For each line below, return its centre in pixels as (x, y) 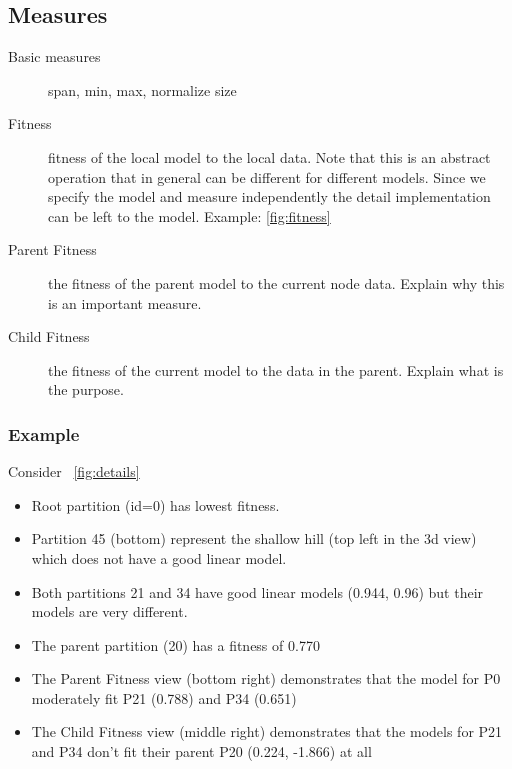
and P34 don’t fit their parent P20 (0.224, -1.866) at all (201, 751)
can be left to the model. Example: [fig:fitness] (189, 215)
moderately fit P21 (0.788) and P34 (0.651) (164, 697)
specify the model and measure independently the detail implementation (269, 196)
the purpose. (86, 389)
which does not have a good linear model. (159, 557)
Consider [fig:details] (74, 471)
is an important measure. (125, 302)
